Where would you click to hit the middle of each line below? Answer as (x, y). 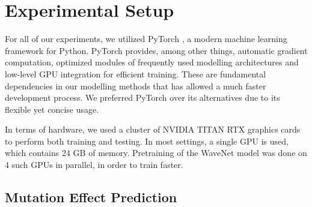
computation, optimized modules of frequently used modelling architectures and (152, 62)
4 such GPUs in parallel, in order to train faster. (94, 165)
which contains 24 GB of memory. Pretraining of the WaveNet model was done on (156, 153)
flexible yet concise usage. (52, 109)
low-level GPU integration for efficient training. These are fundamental (136, 73)
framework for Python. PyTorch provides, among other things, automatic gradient (156, 50)
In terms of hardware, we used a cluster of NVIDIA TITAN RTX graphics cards (153, 129)
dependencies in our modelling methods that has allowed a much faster (136, 85)
